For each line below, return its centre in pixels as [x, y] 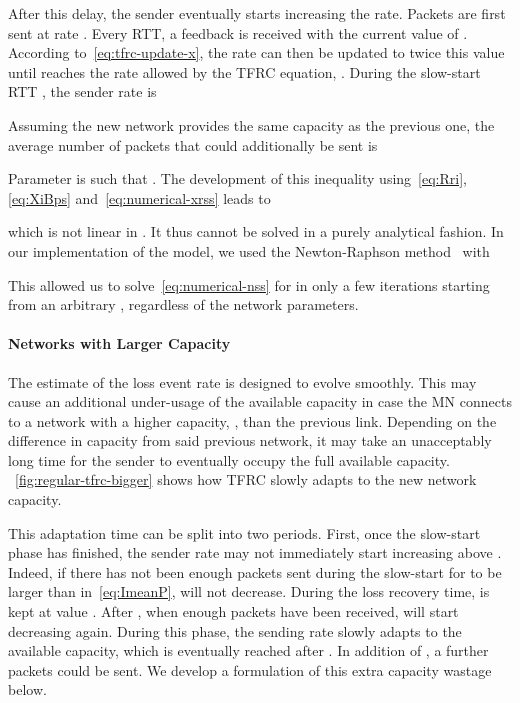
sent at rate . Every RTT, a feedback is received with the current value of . [238, 32]
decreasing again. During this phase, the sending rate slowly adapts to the [235, 630]
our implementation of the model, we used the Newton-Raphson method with [249, 250]
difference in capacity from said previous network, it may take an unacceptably [250, 440]
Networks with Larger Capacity [119, 343]
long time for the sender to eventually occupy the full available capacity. [229, 459]
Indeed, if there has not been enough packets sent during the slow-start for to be [255, 571]
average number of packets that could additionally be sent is [193, 144]
